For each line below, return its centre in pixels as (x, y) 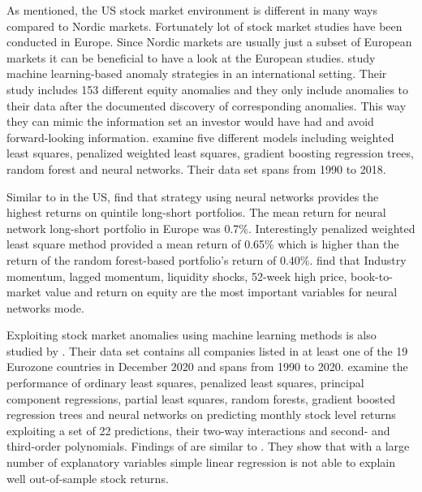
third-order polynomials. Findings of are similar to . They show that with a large (208, 446)
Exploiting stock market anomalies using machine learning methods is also (192, 335)
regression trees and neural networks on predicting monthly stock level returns (201, 414)
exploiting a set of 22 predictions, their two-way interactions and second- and (198, 430)
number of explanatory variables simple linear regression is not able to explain (201, 462)
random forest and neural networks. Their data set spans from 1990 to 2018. (196, 168)
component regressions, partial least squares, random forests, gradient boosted (201, 398)
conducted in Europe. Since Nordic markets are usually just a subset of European (209, 42)
